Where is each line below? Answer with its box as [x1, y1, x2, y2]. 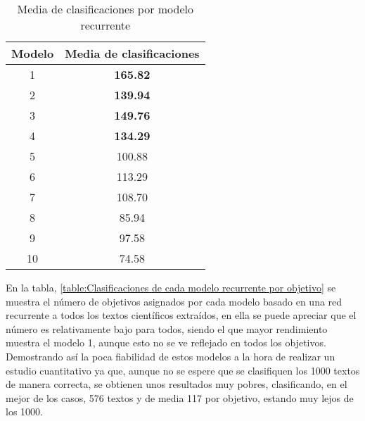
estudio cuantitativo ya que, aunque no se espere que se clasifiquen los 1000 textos [6, 363, 360, 377]
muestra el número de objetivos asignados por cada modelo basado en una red [6, 294, 342, 308]
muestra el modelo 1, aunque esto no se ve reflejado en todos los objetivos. [6, 335, 326, 350]
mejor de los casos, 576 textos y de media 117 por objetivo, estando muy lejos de [6, 390, 354, 405]
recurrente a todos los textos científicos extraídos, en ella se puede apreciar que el [6, 308, 357, 322]
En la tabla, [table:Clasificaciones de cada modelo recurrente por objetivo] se [6, 280, 336, 294]
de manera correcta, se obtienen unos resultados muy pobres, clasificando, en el [6, 377, 347, 391]
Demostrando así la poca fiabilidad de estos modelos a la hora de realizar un [6, 348, 335, 363]
